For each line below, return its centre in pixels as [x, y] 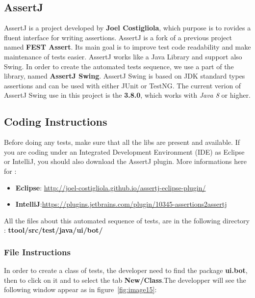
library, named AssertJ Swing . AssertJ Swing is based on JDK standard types [125, 76]
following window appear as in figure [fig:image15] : [80, 289]
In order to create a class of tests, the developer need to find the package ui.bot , [126, 270]
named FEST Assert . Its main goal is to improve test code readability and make [127, 47]
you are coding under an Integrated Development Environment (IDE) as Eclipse [124, 151]
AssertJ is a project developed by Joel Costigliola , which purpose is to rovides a [127, 28]
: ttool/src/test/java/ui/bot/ [53, 230]
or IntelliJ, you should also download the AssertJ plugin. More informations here [125, 161]
